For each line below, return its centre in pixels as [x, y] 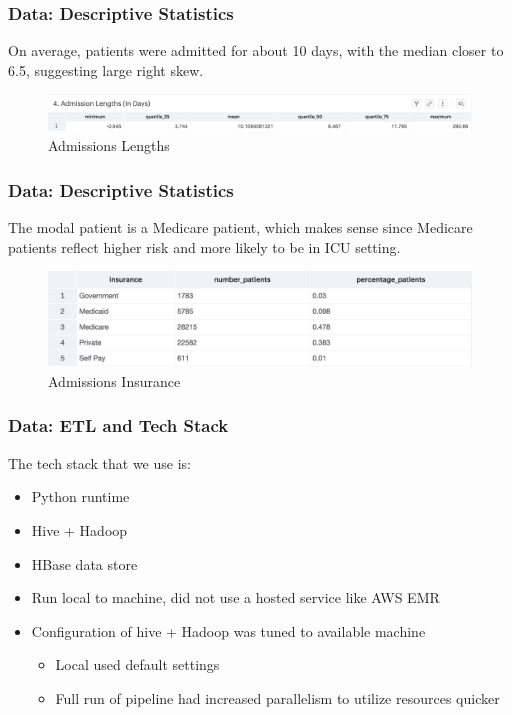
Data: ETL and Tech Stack [118, 425]
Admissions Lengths [109, 145]
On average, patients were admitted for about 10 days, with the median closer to [256, 50]
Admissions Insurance [114, 380]
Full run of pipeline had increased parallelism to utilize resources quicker [277, 697]
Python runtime [80, 496]
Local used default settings [137, 664]
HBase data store [84, 563]
